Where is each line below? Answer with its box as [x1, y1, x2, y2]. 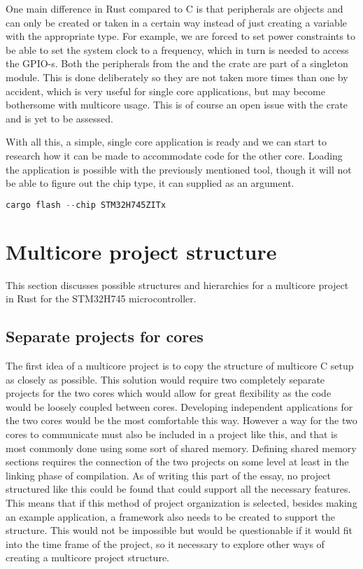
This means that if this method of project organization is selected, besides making [6, 496, 357, 510]
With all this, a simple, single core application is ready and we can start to [6, 134, 327, 149]
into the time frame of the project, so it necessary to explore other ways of [6, 536, 325, 551]
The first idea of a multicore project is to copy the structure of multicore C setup [6, 358, 354, 373]
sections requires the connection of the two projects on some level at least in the [6, 454, 349, 469]
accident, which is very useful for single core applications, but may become [6, 83, 325, 98]
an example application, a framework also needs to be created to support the [6, 509, 335, 524]
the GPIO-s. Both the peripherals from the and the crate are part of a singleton [6, 56, 348, 71]
